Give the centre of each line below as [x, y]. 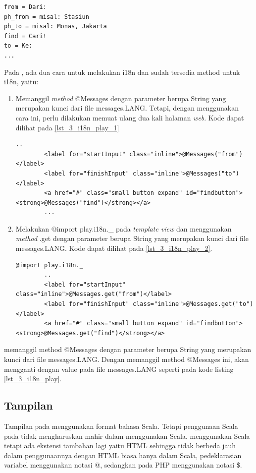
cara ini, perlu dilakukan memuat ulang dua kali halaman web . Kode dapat [130, 117]
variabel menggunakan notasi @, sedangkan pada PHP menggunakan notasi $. [123, 465]
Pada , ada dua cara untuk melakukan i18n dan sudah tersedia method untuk [122, 72]
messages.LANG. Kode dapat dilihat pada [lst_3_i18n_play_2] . [114, 248]
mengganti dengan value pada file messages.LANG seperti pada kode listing [119, 369]
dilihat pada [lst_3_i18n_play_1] [67, 127]
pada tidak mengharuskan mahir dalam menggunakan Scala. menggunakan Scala [127, 436]
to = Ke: [18, 46]
